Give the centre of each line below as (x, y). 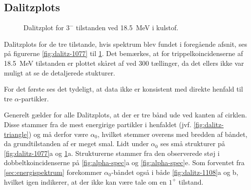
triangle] (16, 134)
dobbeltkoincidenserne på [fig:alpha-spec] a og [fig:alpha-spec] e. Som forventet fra (124, 162)
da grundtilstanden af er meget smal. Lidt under (76, 143)
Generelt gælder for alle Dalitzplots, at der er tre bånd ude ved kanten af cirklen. (125, 115)
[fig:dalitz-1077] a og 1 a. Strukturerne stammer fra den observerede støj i (112, 153)
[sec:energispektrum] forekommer (53, 172)
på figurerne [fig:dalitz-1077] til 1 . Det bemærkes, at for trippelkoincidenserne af (124, 53)
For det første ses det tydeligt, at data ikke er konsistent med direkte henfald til (124, 89)
